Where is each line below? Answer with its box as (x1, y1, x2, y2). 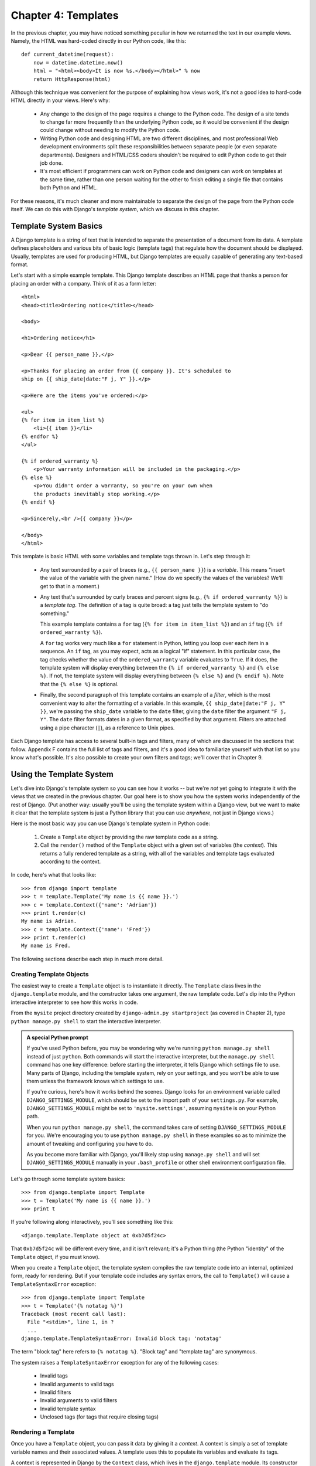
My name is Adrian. (21, 918, 77, 925)
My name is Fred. (21, 942, 71, 949)
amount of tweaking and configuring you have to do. (26, 1140, 153, 1147)
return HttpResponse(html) (33, 76, 111, 82)
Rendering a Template (11, 1428, 75, 1436)
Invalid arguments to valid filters (40, 1397, 118, 1404)
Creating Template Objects (11, 970, 89, 978)
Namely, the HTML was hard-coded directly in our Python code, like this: (11, 37, 187, 44)
